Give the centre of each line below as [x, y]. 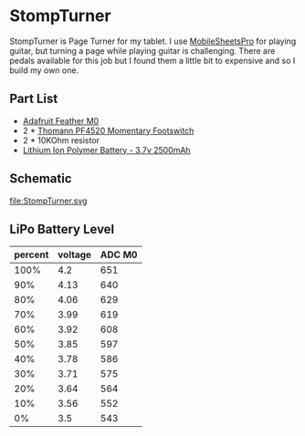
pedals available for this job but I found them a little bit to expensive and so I [152, 60]
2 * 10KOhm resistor [61, 140]
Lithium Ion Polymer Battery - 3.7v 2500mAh [106, 150]
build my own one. [44, 70]
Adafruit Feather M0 [61, 120]
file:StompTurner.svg [48, 201]
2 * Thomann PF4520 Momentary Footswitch [108, 130]
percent [32, 254]
